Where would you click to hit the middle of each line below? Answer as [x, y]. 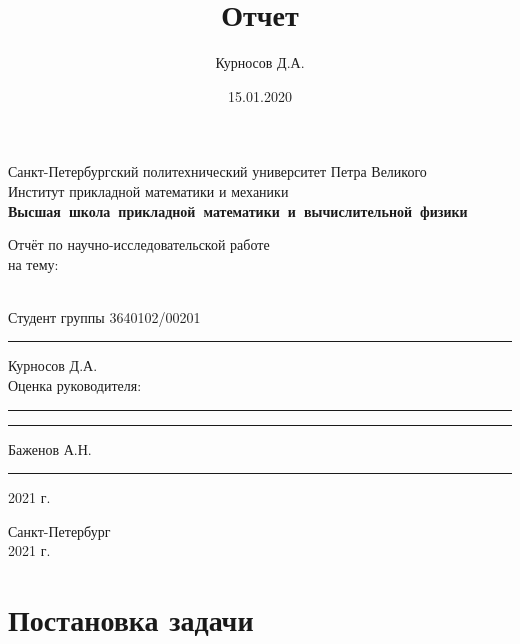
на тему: [33, 263]
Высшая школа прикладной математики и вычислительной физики [238, 210]
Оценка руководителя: [75, 385]
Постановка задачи [131, 619]
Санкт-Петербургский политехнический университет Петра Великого [217, 171]
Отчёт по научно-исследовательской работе [139, 244]
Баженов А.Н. [50, 448]
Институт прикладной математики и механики [148, 190]
